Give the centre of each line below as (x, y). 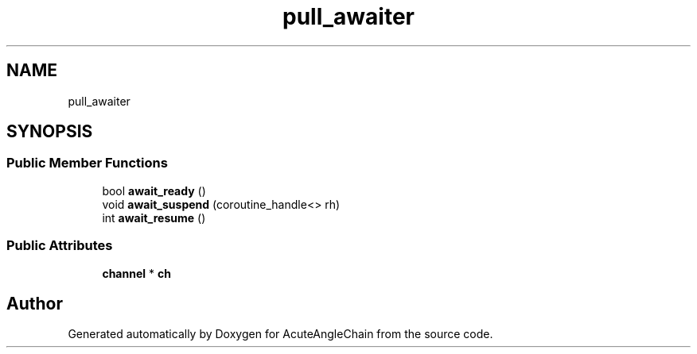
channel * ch (136, 273)
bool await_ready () (154, 190)
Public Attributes (60, 246)
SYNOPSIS (50, 132)
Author (35, 303)
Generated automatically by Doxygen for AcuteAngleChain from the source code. (280, 334)
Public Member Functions (87, 163)
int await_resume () (154, 217)
